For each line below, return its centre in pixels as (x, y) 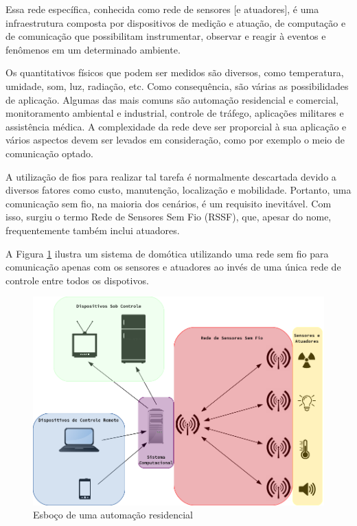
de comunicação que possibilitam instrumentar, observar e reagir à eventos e (166, 36)
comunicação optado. (49, 153)
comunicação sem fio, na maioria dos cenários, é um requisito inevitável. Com (169, 203)
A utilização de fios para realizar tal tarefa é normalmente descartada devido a (171, 176)
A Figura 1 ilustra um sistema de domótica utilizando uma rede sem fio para (167, 253)
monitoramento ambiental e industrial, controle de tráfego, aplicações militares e (175, 113)
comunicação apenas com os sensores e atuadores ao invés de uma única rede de (173, 267)
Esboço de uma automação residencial (113, 515)
